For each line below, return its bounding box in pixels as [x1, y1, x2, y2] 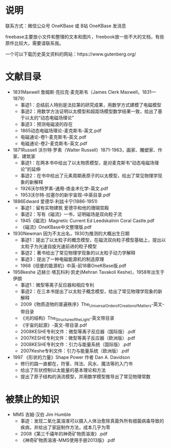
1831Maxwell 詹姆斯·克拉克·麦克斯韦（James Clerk [12, 88, 119, 95]
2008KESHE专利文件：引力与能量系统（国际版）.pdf [20, 342, 132, 348]
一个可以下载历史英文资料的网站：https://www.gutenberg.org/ [5, 51, 137, 57]
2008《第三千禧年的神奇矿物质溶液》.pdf [20, 431, 108, 437]
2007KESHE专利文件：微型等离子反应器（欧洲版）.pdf [20, 335, 136, 341]
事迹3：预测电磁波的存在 [20, 121, 73, 127]
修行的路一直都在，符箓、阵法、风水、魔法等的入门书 [20, 361, 133, 367]
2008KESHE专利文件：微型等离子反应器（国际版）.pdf [20, 329, 136, 335]
